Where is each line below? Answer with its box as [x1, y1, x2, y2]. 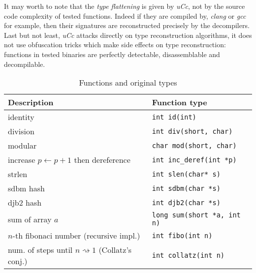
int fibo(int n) [152, 231, 213, 240]
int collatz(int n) [152, 251, 225, 260]
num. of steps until [8, 244, 73, 256]
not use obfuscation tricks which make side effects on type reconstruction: [4, 39, 226, 50]
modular [8, 140, 37, 152]
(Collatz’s [98, 244, 132, 256]
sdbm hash [8, 182, 45, 194]
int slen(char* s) [152, 170, 221, 178]
